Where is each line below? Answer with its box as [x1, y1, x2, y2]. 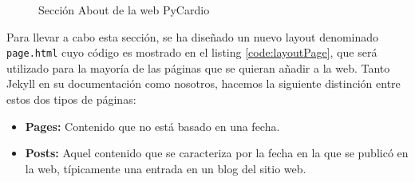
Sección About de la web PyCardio [38, 2, 210, 18]
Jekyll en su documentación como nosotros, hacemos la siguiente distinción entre [6, 75, 401, 92]
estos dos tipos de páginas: [6, 91, 136, 108]
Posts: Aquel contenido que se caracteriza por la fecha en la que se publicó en [25, 144, 409, 161]
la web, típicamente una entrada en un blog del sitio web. [25, 160, 306, 176]
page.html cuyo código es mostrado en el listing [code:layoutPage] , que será [6, 44, 377, 61]
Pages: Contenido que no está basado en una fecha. [25, 117, 280, 134]
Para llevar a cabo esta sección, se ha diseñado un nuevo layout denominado [6, 28, 379, 45]
